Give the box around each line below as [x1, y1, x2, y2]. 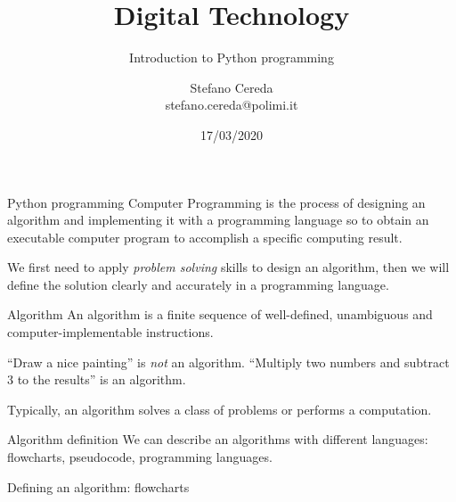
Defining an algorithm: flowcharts [7, 477, 190, 496]
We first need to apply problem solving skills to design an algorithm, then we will [7, 258, 450, 276]
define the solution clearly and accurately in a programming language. [7, 275, 389, 293]
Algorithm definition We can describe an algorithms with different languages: [7, 430, 428, 449]
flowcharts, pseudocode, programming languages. [7, 448, 273, 466]
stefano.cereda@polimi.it [165, 95, 298, 114]
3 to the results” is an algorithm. [7, 370, 186, 389]
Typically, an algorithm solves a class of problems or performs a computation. [7, 399, 432, 418]
